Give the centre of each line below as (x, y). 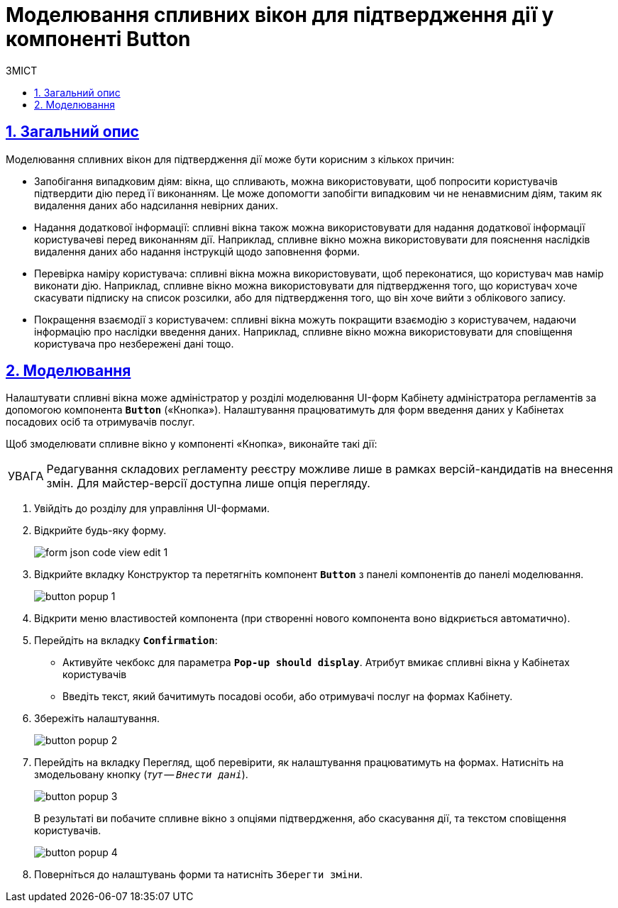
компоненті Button (98, 39)
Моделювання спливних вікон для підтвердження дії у (280, 15)
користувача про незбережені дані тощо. (134, 343)
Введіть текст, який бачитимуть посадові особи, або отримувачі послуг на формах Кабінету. (288, 697)
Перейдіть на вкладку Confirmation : (126, 641)
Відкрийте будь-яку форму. (100, 531)
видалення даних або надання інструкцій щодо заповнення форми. (197, 251)
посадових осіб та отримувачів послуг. (100, 422)
